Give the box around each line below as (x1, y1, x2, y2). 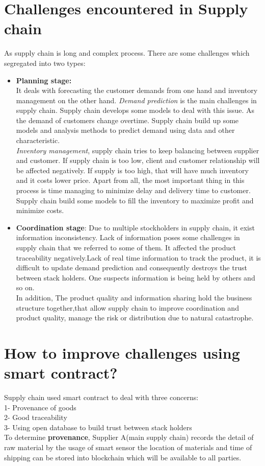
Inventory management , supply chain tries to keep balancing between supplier (16, 145, 259, 155)
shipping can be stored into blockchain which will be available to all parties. (4, 452, 242, 462)
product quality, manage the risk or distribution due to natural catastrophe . (16, 312, 254, 323)
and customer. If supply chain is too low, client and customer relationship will (16, 155, 260, 166)
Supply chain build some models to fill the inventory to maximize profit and (16, 195, 254, 205)
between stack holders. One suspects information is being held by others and (16, 272, 255, 283)
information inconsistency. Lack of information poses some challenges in (16, 232, 240, 243)
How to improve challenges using (4, 342, 240, 363)
